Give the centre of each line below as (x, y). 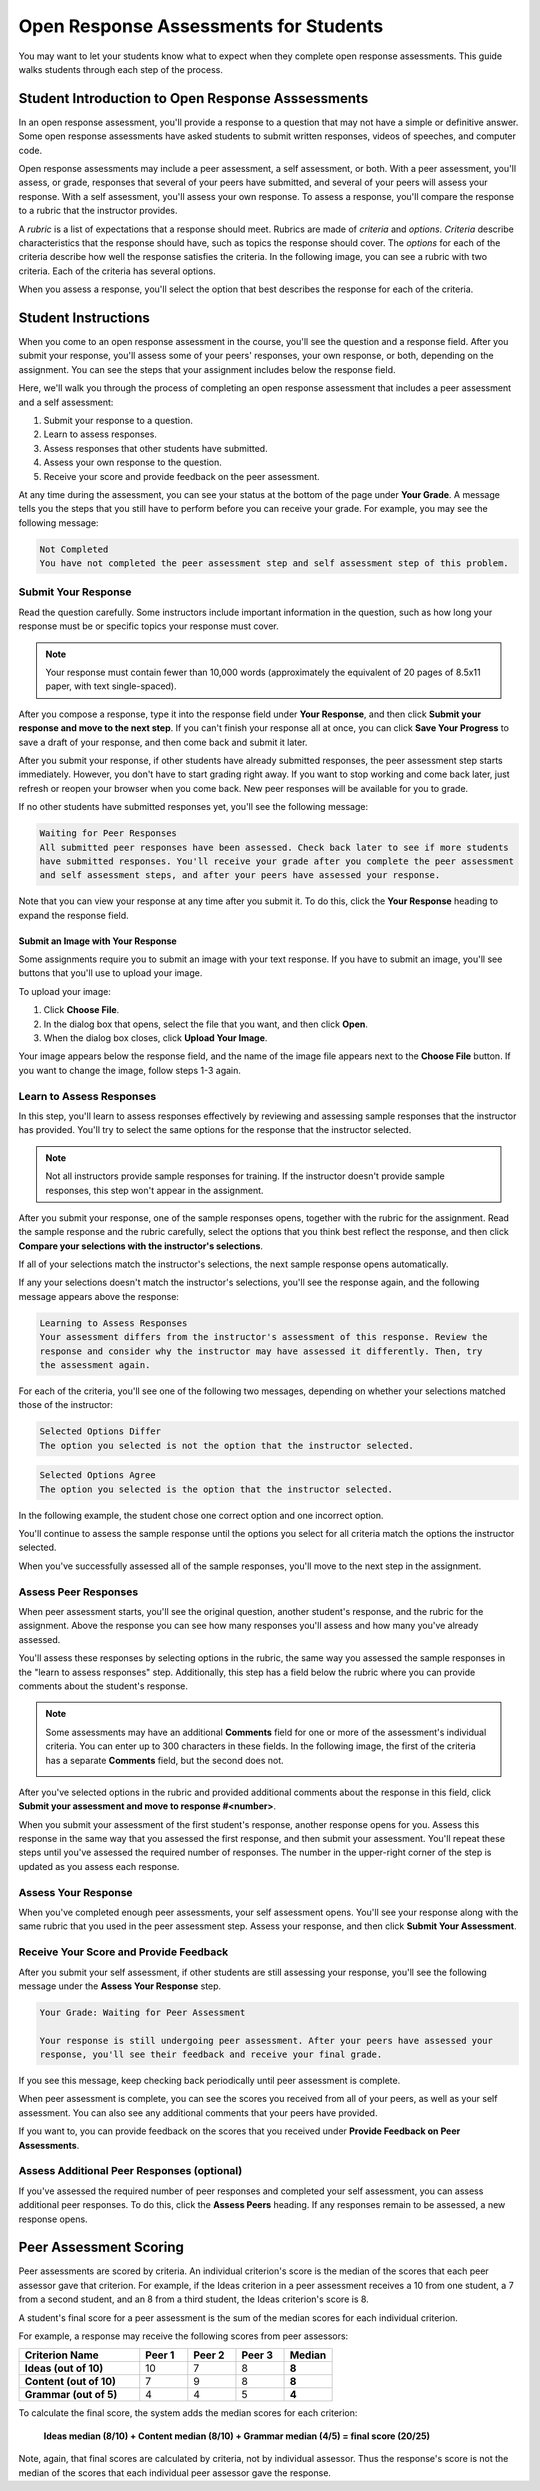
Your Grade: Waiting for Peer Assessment (142, 2012)
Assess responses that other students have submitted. (156, 448)
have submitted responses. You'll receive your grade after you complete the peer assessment (277, 861)
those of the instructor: (66, 1405)
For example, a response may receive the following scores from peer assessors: (183, 2336)
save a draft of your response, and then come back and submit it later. (163, 742)
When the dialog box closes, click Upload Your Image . (155, 1038)
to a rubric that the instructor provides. (98, 211)
